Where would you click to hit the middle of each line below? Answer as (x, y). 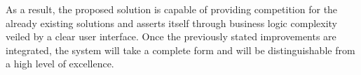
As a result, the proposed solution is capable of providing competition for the (172, 9)
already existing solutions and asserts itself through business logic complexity (172, 23)
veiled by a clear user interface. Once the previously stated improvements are (171, 36)
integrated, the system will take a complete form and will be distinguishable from (180, 50)
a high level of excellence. (60, 64)
